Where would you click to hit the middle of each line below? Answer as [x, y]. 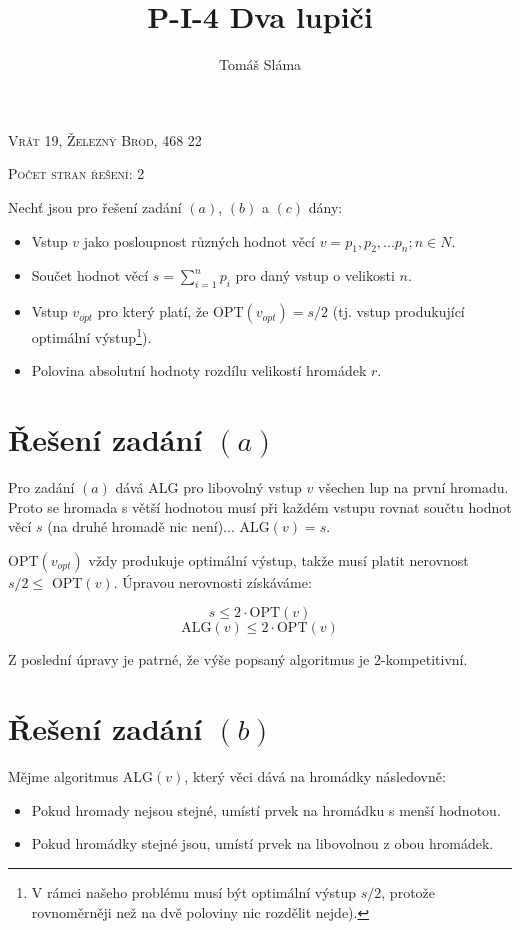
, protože [408, 891]
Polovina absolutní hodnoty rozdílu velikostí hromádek [199, 370]
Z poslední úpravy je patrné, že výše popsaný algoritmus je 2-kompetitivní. [238, 659]
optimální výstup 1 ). [91, 335]
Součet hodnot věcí [90, 275]
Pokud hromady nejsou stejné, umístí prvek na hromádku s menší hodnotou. [266, 809]
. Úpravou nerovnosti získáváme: [212, 581]
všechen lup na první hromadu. [413, 487]
